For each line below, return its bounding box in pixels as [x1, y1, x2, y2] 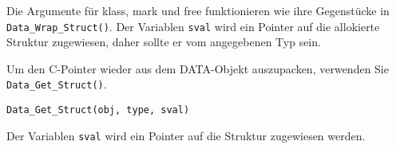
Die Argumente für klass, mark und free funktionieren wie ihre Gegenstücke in [6, 2, 390, 18]
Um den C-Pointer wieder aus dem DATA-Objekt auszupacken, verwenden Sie [6, 60, 389, 76]
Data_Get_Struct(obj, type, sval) [6, 104, 190, 116]
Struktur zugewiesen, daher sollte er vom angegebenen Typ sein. [6, 33, 321, 50]
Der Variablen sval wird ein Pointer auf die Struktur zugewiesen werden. [6, 127, 366, 143]
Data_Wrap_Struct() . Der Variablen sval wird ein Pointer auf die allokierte [6, 18, 380, 34]
